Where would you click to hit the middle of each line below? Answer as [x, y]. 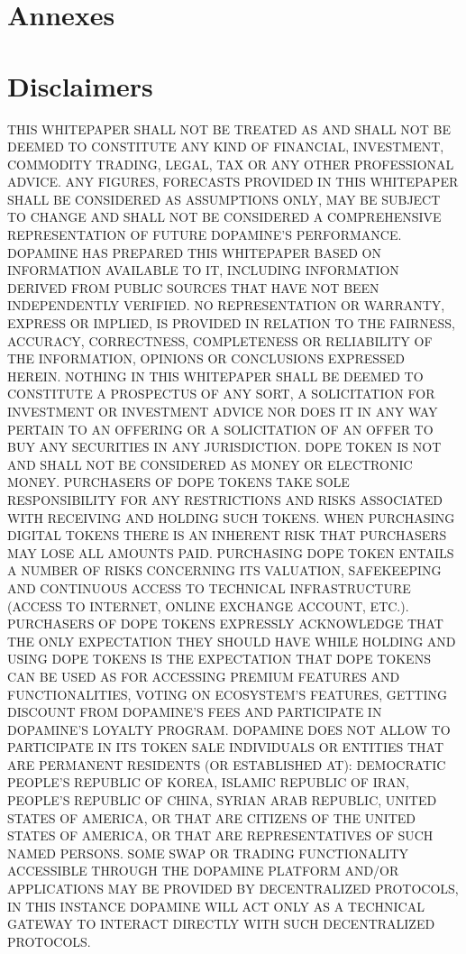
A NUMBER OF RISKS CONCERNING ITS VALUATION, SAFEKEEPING [224, 570]
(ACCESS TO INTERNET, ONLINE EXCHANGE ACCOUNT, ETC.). [208, 605]
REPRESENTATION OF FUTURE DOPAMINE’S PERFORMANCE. [205, 235]
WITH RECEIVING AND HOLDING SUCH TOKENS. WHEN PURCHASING [231, 517]
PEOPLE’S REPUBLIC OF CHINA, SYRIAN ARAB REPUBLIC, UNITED [222, 800]
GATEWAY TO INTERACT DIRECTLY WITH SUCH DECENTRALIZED [221, 924]
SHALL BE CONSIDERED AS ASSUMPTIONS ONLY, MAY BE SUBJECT [224, 199]
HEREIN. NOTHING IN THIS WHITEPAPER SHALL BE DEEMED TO [215, 376]
